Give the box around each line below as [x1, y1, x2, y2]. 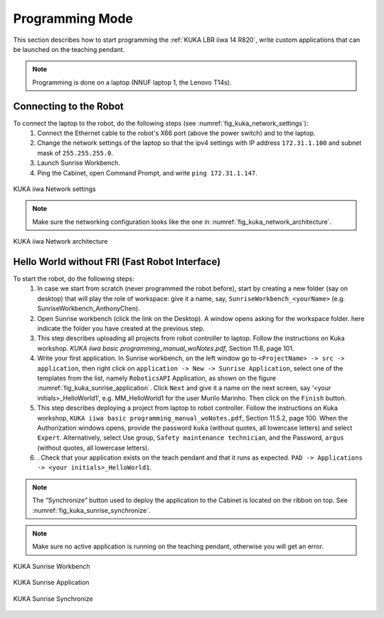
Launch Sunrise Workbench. [37, 158, 121, 167]
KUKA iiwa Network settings [13, 185, 96, 193]
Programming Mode [13, 11, 134, 26]
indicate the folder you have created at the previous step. [37, 324, 206, 332]
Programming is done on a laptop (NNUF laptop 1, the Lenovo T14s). [32, 78, 232, 87]
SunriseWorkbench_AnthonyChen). [37, 304, 140, 313]
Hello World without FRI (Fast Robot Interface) [13, 256, 221, 268]
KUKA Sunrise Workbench [13, 562, 90, 570]
